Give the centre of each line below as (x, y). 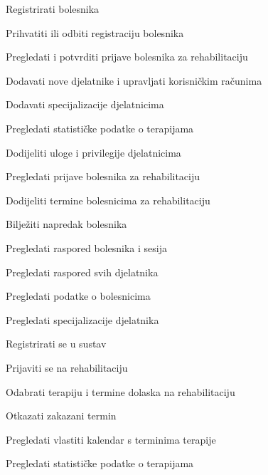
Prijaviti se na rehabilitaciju (67, 367)
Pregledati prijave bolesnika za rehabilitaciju (103, 176)
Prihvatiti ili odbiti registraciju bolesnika (95, 32)
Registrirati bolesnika (53, 9)
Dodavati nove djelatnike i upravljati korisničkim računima (134, 80)
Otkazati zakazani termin (61, 416)
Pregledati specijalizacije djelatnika (82, 319)
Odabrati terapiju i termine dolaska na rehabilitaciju (120, 391)
